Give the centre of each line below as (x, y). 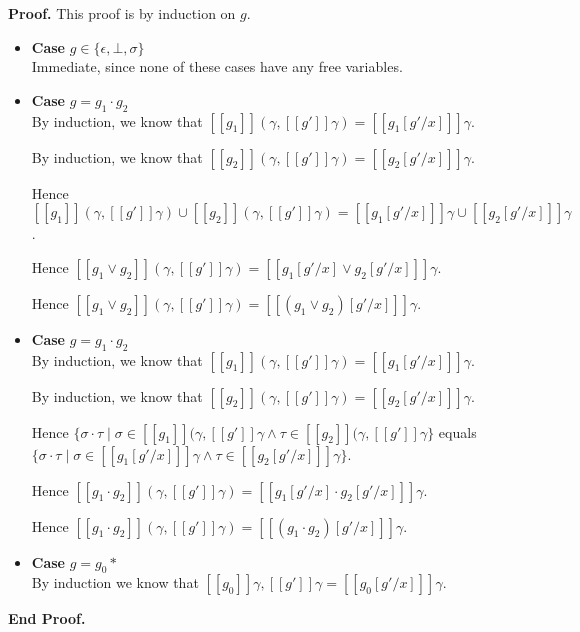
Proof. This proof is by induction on (122, 13)
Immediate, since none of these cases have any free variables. (217, 66)
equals (457, 431)
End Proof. (47, 618)
